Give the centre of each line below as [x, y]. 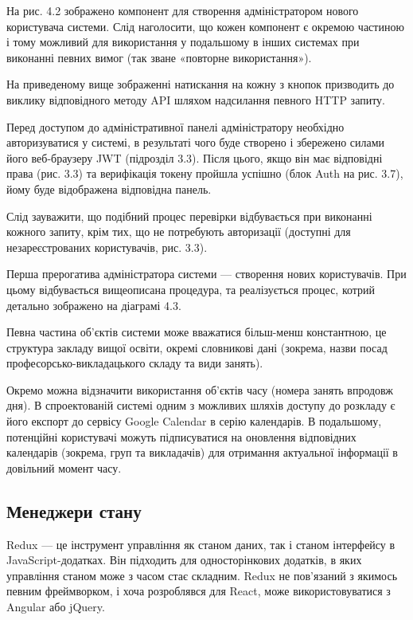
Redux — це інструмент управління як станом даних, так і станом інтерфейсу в [201, 544]
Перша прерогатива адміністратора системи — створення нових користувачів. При [206, 274]
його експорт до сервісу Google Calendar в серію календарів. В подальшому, [194, 421]
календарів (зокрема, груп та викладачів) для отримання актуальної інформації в [202, 452]
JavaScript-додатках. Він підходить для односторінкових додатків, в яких [184, 560]
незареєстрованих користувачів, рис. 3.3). [107, 247]
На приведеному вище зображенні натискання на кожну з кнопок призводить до [201, 84]
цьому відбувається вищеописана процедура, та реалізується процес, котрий [191, 289]
